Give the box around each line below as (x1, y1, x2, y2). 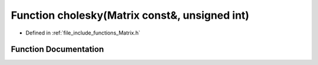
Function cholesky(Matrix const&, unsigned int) (11, 9, 250, 22)
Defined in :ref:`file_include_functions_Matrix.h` (25, 29, 141, 36)
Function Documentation (11, 45, 104, 54)
